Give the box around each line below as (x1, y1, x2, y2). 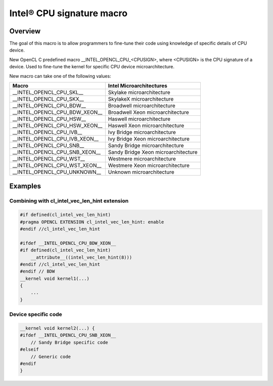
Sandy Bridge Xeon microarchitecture (108, 149, 198, 156)
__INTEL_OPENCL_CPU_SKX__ (12, 96, 84, 103)
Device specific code (9, 311, 63, 318)
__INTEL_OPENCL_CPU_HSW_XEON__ (12, 122, 103, 129)
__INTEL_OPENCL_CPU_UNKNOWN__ (12, 168, 101, 176)
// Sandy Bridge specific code (30, 339, 108, 345)
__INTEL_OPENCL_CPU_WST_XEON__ (12, 162, 102, 169)
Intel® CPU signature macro (9, 8, 128, 19)
